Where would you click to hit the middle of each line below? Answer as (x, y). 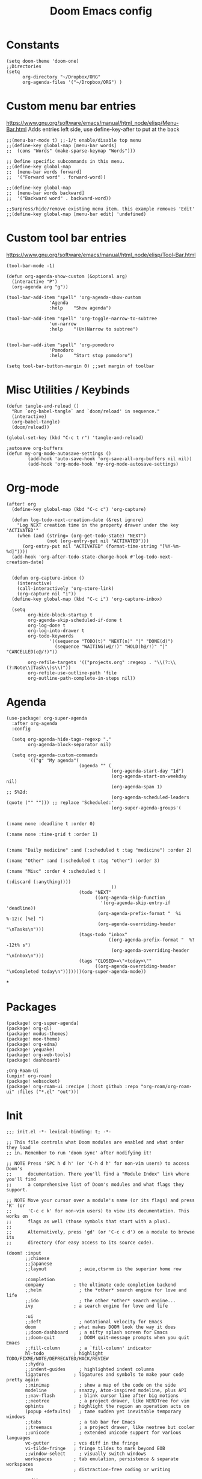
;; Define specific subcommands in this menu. (66, 161)
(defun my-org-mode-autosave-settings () (59, 454)
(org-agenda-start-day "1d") (148, 771)
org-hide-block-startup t (60, 615)
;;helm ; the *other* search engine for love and (106, 1290)
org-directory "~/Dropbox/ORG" (61, 77)
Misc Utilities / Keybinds (68, 390)
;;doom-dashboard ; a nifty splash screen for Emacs (96, 1332)
